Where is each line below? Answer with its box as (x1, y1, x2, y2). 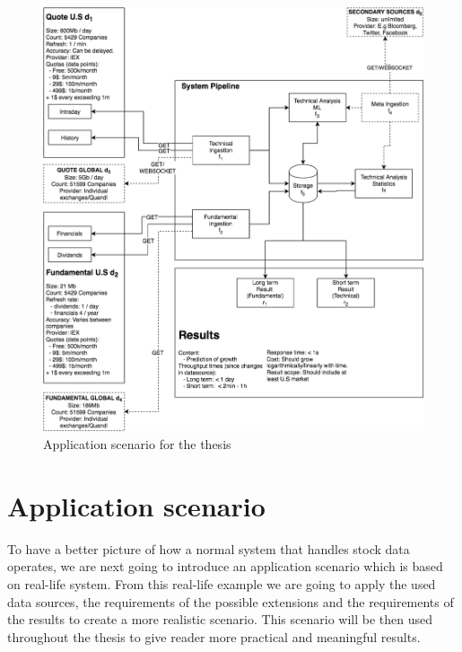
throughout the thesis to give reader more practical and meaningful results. (7, 627, 421, 646)
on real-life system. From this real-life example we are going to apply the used (7, 574, 436, 593)
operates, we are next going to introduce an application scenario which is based (7, 557, 443, 576)
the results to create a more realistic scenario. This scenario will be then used (7, 610, 432, 629)
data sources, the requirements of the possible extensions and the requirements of (7, 592, 454, 611)
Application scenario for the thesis (43, 435, 231, 454)
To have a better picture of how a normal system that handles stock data (7, 539, 410, 558)
